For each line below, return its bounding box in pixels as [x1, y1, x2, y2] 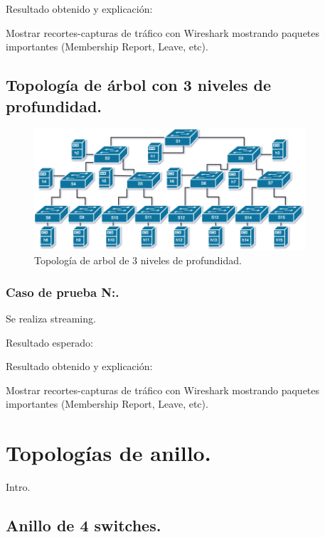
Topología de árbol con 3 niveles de [6, 74, 271, 96]
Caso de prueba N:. [6, 283, 119, 300]
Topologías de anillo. [6, 438, 211, 467]
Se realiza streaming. [6, 310, 96, 325]
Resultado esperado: [6, 335, 93, 349]
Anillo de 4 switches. [6, 514, 161, 536]
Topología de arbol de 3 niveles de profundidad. [34, 253, 242, 268]
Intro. [6, 479, 31, 494]
